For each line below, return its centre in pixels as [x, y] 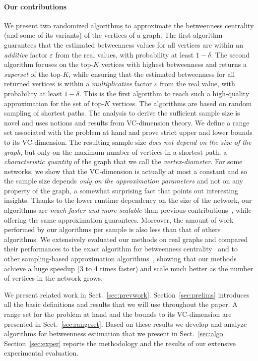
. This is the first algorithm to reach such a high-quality [164, 93]
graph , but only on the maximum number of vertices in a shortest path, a [116, 151]
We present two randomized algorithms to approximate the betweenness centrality [129, 25]
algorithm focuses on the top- [49, 64]
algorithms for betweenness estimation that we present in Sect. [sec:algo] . [116, 333]
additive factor [26, 54]
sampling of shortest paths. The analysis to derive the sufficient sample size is [122, 113]
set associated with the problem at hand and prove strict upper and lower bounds [128, 132]
